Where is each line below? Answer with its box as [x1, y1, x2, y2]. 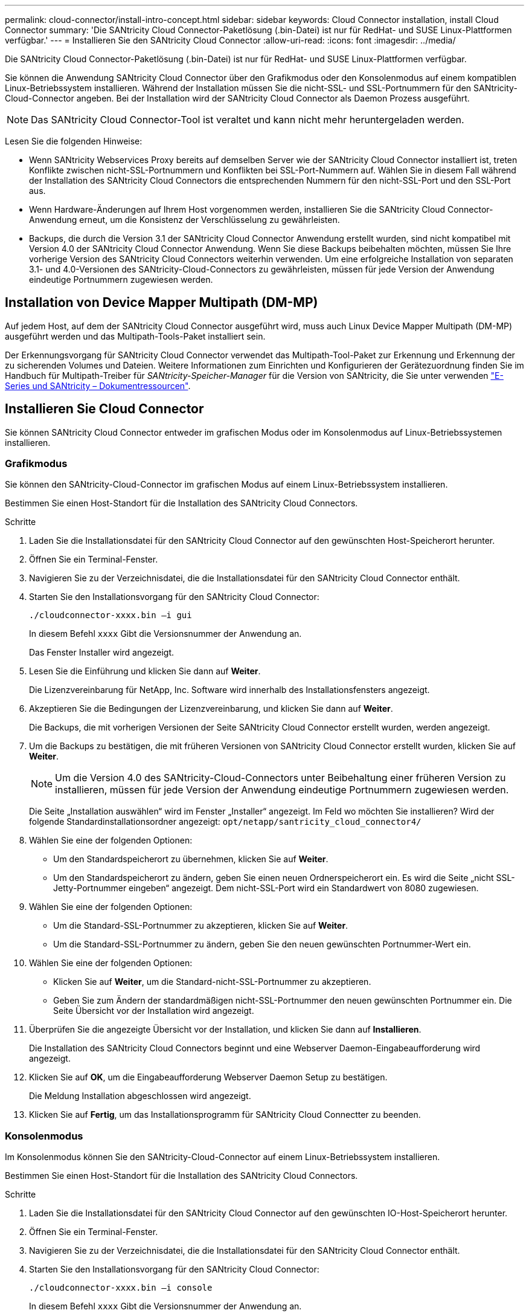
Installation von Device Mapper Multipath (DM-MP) [5, 295, 318, 311]
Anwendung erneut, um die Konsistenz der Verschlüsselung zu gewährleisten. [29, 214, 340, 225]
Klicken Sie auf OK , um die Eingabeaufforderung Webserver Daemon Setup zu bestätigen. [29, 1072, 388, 1083]
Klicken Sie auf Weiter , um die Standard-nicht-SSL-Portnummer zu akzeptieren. [53, 976, 371, 987]
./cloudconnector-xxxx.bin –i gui [29, 610, 192, 621]
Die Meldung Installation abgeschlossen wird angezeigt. [29, 1091, 251, 1102]
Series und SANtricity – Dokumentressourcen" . [5, 380, 191, 391]
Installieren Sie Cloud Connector [5, 401, 204, 417]
